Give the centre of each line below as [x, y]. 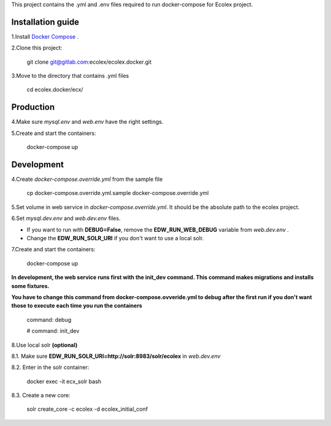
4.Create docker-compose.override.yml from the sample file [87, 179]
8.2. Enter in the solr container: [50, 367]
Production [33, 107]
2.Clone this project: [37, 48]
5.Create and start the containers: [54, 133]
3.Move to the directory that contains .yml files [70, 76]
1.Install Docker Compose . [45, 36]
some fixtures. [30, 286]
